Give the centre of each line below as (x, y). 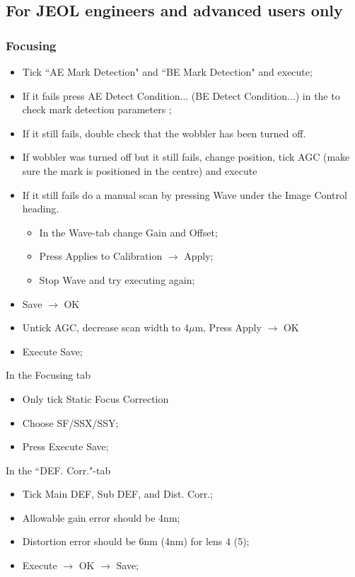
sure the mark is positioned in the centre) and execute (140, 170)
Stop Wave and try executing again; (117, 279)
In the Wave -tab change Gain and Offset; (128, 232)
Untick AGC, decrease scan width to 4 (105, 327)
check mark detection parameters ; (97, 109)
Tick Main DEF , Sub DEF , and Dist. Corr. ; (117, 494)
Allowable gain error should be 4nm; (101, 517)
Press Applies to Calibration (101, 256)
